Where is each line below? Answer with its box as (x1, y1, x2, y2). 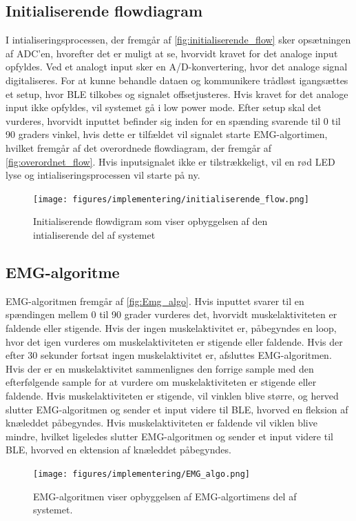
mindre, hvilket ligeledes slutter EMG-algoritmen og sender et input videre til (6, 429, 333, 443)
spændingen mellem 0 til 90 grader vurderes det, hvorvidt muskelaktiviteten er (6, 307, 337, 322)
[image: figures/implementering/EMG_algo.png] (33, 469, 250, 479)
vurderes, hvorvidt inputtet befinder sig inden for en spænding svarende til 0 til (6, 113, 341, 128)
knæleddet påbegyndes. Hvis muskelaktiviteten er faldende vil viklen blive (6, 415, 317, 430)
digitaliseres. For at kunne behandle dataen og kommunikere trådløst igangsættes (6, 72, 348, 87)
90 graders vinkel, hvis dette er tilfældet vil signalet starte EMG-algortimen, (6, 127, 328, 141)
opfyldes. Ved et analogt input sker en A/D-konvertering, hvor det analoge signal (6, 59, 348, 74)
